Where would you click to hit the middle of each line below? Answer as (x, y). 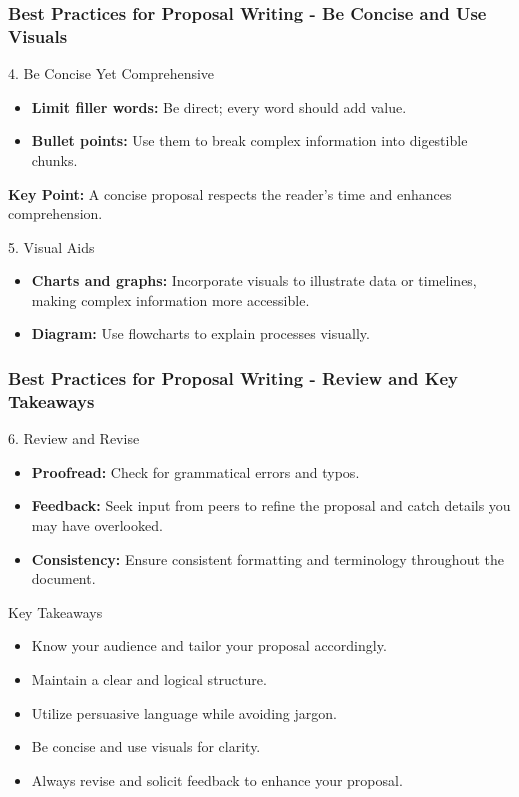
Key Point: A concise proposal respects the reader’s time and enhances (230, 193)
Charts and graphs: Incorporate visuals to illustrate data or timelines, (254, 280)
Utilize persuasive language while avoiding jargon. (184, 712)
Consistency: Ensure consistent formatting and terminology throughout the (267, 558)
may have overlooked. (97, 525)
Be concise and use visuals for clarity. (146, 746)
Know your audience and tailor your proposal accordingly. (209, 645)
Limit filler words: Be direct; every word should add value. (219, 106)
